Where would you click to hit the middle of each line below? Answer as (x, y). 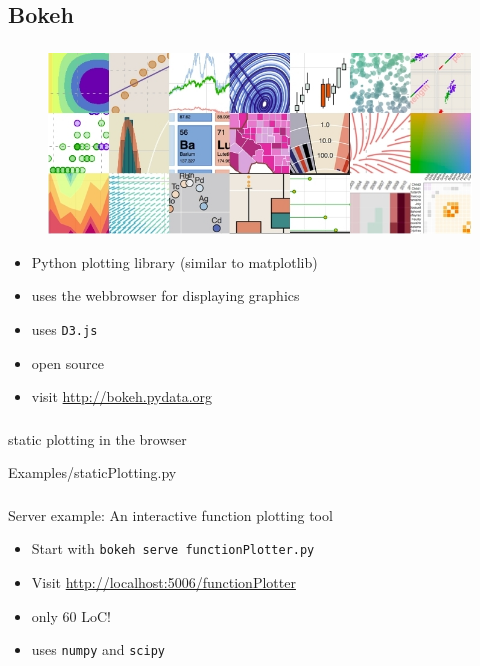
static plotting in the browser (97, 438)
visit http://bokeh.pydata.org (122, 396)
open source (67, 362)
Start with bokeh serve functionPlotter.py (173, 548)
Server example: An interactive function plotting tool (170, 514)
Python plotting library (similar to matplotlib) (174, 261)
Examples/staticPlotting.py (92, 472)
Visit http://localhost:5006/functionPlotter (163, 582)
